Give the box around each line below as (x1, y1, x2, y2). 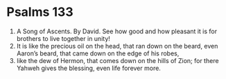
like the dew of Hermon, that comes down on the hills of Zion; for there (16, 56, 219, 64)
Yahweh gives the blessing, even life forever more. (16, 64, 161, 72)
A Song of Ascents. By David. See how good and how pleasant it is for (16, 27, 218, 35)
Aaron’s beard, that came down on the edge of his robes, (16, 49, 180, 58)
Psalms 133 (6, 4, 73, 20)
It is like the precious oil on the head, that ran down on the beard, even (16, 42, 218, 50)
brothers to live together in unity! (16, 34, 110, 42)
